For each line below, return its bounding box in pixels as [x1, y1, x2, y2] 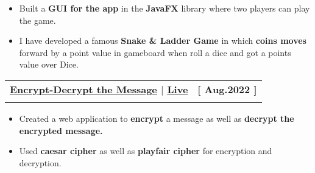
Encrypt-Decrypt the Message [10, 82, 157, 96]
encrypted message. [19, 124, 103, 136]
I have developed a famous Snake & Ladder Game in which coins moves [19, 34, 306, 47]
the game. [19, 13, 56, 26]
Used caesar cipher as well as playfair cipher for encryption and [19, 144, 272, 157]
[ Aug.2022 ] [197, 82, 257, 96]
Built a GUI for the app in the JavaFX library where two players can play [19, 2, 310, 14]
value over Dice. [19, 58, 79, 71]
